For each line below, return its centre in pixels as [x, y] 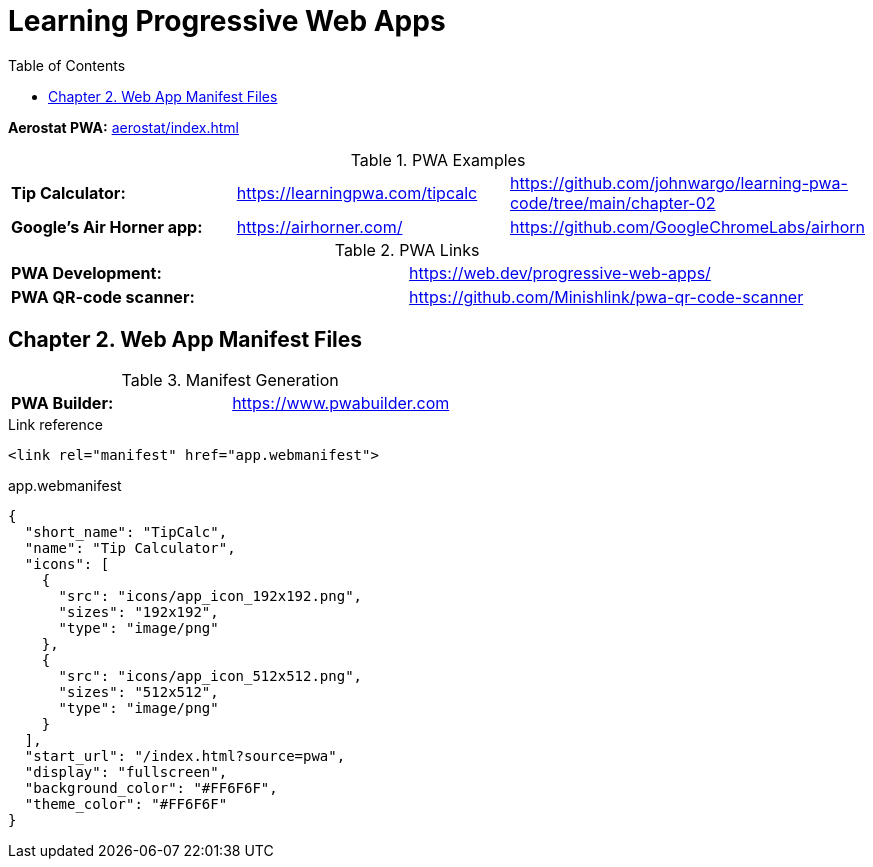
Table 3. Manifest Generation [230, 379]
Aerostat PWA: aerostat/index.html [123, 127]
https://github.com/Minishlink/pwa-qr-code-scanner [606, 296]
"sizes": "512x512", [138, 691]
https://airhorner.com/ [319, 226]
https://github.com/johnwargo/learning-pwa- [678, 182]
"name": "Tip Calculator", [130, 547]
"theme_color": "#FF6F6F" [126, 803]
